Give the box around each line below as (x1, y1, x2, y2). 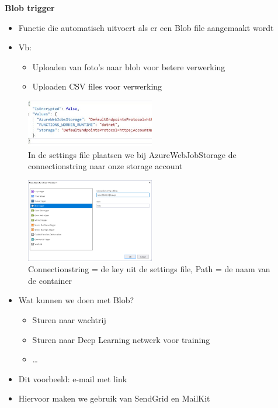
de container (28, 274, 72, 286)
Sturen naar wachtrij (32, 314, 106, 326)
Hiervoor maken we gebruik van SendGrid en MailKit (18, 392, 210, 404)
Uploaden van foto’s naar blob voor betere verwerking (32, 60, 225, 73)
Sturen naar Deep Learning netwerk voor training (32, 333, 210, 345)
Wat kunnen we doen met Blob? (18, 294, 134, 306)
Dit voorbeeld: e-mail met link (18, 372, 127, 385)
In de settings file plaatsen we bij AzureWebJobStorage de (28, 148, 237, 160)
